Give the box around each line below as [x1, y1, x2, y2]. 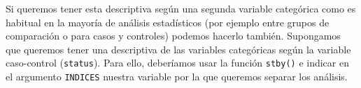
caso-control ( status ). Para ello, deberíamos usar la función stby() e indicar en [6, 55, 349, 70]
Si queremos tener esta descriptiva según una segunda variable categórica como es [6, 1, 356, 15]
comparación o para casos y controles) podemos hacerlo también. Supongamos [6, 28, 341, 43]
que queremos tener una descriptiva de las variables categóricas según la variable [6, 42, 351, 56]
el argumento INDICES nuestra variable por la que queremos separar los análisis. [6, 69, 348, 84]
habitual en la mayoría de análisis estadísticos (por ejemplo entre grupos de [6, 15, 330, 29]
